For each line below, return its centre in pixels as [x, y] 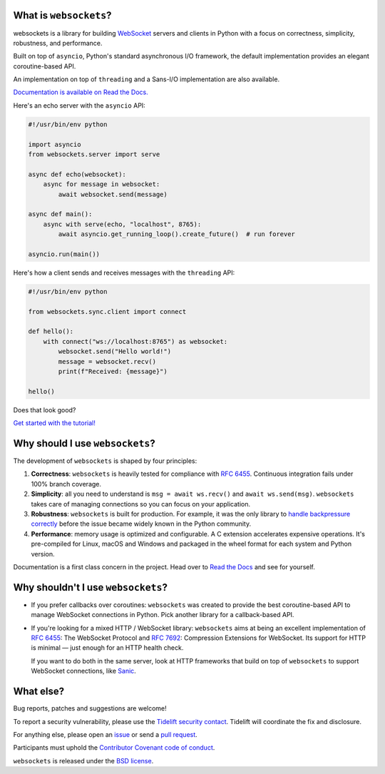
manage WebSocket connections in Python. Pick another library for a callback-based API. [163, 615]
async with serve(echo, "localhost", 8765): [122, 224]
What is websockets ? [62, 15]
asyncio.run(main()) [64, 254]
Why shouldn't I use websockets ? [90, 587]
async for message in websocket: [102, 184]
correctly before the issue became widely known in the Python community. [141, 524]
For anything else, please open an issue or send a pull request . [105, 734]
